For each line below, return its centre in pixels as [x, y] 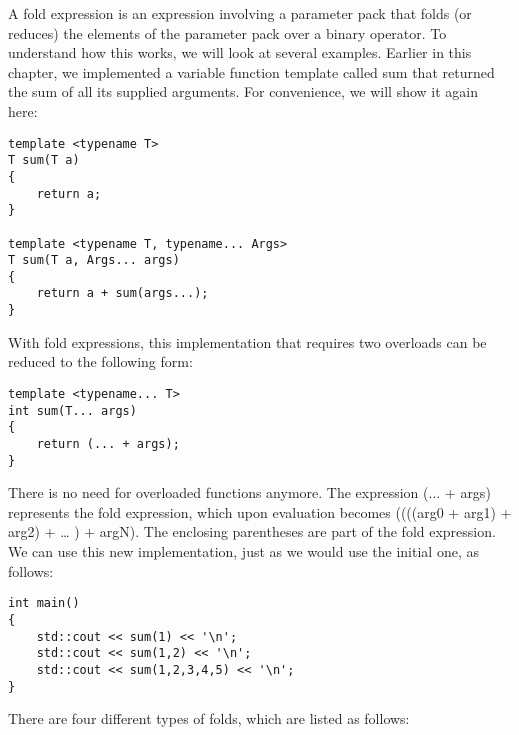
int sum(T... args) [72, 410]
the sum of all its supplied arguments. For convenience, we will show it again [243, 91]
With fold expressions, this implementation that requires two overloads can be [247, 341]
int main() [44, 603]
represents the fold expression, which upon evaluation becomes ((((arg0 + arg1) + [260, 511]
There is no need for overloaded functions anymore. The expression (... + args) [249, 492]
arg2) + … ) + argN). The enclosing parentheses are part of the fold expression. [252, 531]
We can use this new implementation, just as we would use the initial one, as [243, 551]
